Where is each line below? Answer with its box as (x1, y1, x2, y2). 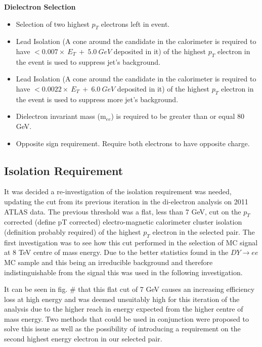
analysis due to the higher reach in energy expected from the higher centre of (4, 303, 243, 314)
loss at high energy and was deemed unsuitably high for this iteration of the (4, 293, 240, 304)
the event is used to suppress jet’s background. (16, 56, 160, 67)
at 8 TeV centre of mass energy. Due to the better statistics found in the (4, 247, 229, 257)
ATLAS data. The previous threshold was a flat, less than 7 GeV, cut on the (4, 206, 241, 216)
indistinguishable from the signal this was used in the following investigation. (4, 267, 243, 277)
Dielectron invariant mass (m (16, 111, 106, 121)
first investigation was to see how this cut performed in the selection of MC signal (4, 237, 258, 247)
